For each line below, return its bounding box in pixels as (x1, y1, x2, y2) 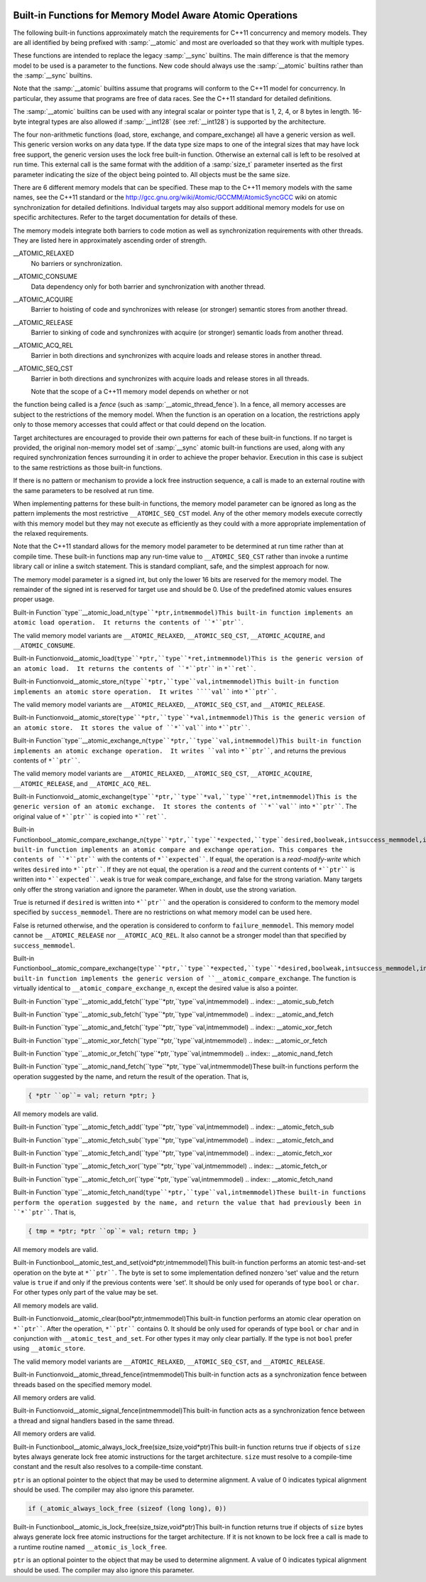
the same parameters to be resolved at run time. (13, 486, 154, 494)
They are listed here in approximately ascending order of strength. (13, 235, 207, 245)
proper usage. (13, 595, 55, 604)
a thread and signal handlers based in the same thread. (13, 1416, 175, 1425)
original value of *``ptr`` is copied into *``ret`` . (13, 812, 167, 821)
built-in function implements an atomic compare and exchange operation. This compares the (13, 846, 343, 854)
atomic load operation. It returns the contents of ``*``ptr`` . (13, 618, 244, 627)
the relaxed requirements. (13, 529, 89, 538)
